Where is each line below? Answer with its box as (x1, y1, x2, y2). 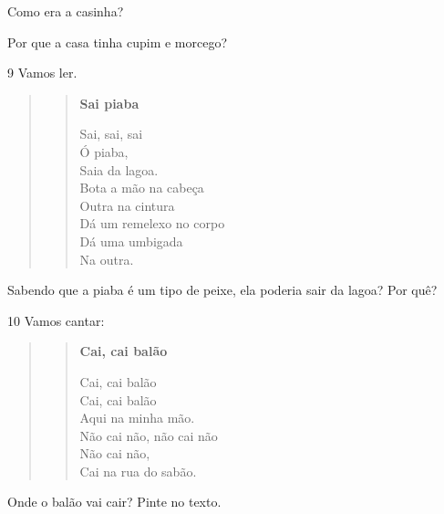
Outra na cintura (79, 195, 175, 215)
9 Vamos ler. (7, 63, 77, 82)
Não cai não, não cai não (79, 425, 218, 445)
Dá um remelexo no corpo (79, 214, 225, 233)
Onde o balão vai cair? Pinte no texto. (7, 492, 222, 511)
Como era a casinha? (7, 2, 124, 20)
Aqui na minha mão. (79, 408, 195, 427)
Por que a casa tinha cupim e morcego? (7, 32, 228, 51)
